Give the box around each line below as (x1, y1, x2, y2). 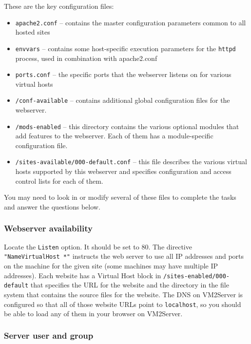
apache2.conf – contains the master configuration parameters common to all (15, 17, 246, 27)
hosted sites (15, 27, 50, 37)
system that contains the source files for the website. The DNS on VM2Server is (4, 289, 243, 299)
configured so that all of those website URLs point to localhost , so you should (4, 299, 241, 309)
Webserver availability (4, 222, 93, 234)
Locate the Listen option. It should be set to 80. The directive (4, 241, 192, 251)
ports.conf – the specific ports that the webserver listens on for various (15, 69, 232, 79)
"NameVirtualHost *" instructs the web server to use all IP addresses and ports (4, 251, 244, 261)
